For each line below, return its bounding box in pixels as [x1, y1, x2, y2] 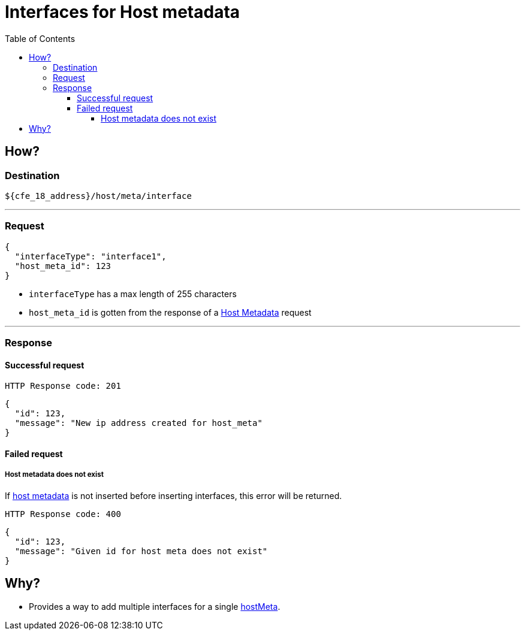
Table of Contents [5, 33, 76, 44]
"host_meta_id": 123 [14, 261, 111, 271]
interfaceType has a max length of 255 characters [29, 288, 237, 299]
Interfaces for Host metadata [5, 2, 240, 22]
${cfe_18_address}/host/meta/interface [5, 190, 192, 201]
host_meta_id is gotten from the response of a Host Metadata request [29, 307, 312, 317]
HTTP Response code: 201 [5, 381, 121, 391]
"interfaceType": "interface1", [14, 251, 167, 261]
